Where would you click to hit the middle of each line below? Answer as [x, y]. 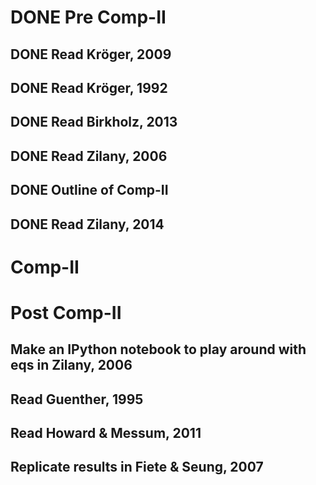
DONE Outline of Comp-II [89, 190]
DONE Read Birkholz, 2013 [94, 122]
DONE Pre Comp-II [88, 17]
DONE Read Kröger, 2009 [91, 54]
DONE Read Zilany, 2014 [87, 224]
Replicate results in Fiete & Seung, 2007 [137, 467]
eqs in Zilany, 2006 [71, 365]
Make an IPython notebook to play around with [158, 349]
